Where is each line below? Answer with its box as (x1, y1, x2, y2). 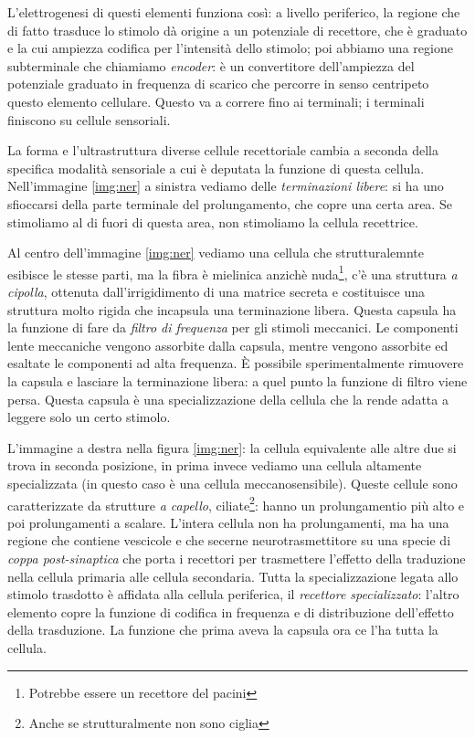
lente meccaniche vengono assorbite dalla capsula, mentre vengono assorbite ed (7, 335, 449, 354)
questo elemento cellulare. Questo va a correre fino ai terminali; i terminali (7, 91, 425, 111)
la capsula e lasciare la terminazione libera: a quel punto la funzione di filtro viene (7, 371, 468, 390)
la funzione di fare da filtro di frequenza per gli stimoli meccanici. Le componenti (7, 318, 459, 337)
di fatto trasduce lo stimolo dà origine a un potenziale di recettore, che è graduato (7, 20, 468, 39)
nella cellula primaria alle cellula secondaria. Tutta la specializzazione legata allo (7, 566, 459, 585)
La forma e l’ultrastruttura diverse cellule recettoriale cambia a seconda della (7, 141, 439, 160)
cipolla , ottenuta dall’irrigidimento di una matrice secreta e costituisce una (7, 281, 426, 300)
